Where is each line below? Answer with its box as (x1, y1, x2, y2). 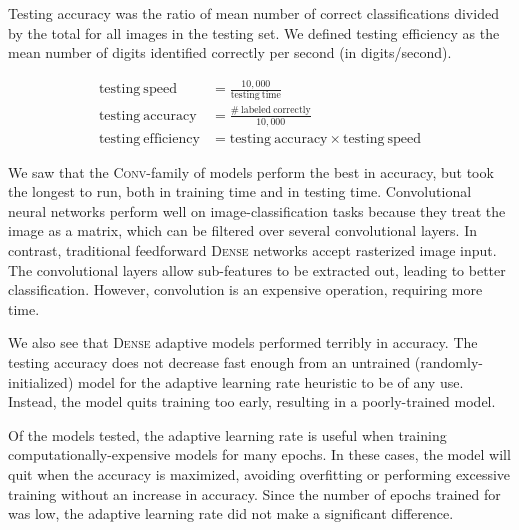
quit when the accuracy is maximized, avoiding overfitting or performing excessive (8, 463, 511, 484)
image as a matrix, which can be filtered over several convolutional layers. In (8, 220, 477, 241)
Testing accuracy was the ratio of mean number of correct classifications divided (8, 3, 499, 23)
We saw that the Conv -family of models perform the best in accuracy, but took (8, 161, 494, 182)
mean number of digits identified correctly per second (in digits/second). (8, 42, 452, 63)
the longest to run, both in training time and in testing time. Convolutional (8, 181, 472, 202)
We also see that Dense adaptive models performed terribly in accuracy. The (8, 332, 478, 353)
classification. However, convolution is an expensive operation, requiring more (8, 279, 483, 300)
